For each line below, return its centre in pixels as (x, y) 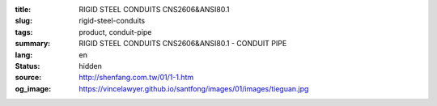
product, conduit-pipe (115, 32)
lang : (24, 55)
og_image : (33, 88)
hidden (91, 66)
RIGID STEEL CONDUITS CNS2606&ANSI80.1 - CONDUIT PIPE (183, 44)
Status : (28, 66)
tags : (24, 32)
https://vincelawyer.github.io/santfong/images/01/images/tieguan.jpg (194, 88)
